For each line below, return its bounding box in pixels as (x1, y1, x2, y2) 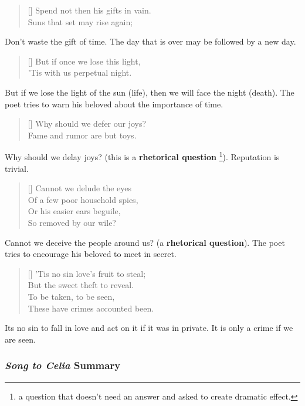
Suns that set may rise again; (28, 15, 133, 28)
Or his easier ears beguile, (28, 205, 121, 217)
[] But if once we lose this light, (28, 55, 141, 67)
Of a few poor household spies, (28, 193, 138, 205)
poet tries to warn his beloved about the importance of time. (5, 97, 223, 110)
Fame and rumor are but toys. (28, 128, 137, 141)
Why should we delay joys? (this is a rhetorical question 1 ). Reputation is (5, 149, 280, 163)
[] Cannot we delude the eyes (28, 182, 132, 194)
